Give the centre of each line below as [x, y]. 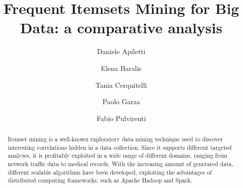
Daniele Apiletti [121, 51]
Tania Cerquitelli [121, 85]
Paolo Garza [121, 101]
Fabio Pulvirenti [121, 118]
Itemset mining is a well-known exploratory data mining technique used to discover [115, 139]
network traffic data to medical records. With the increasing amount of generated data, [121, 164]
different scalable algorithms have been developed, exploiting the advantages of [110, 172]
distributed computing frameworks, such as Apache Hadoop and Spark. [100, 180]
